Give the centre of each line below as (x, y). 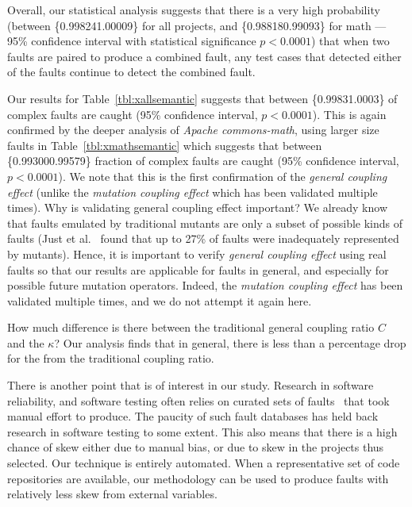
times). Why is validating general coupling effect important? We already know (197, 207)
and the (26, 342)
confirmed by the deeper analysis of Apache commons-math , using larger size (193, 130)
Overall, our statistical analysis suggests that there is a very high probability (194, 10)
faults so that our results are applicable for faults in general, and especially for (198, 269)
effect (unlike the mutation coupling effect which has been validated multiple (193, 192)
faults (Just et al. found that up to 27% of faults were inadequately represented (203, 238)
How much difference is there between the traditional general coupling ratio (191, 327)
